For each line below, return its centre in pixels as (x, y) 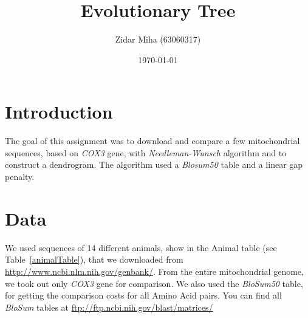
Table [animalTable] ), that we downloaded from (94, 259)
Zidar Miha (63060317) (158, 39)
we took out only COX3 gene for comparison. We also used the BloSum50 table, (154, 283)
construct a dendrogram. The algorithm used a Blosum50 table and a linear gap (154, 164)
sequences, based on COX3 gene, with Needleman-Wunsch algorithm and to (146, 152)
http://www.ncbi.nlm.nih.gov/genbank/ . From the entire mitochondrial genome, (154, 271)
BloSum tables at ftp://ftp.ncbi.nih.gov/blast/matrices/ (109, 307)
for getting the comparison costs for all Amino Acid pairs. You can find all (143, 295)
